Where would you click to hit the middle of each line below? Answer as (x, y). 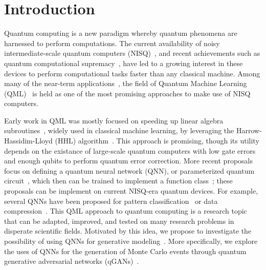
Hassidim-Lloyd (28, 141)
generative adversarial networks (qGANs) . (72, 261)
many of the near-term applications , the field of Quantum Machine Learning (126, 83)
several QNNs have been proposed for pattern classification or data (111, 201)
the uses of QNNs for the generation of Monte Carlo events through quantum (125, 251)
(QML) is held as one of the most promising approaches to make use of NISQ (127, 93)
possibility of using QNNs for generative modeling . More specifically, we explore (131, 241)
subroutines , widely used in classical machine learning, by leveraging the (119, 130)
